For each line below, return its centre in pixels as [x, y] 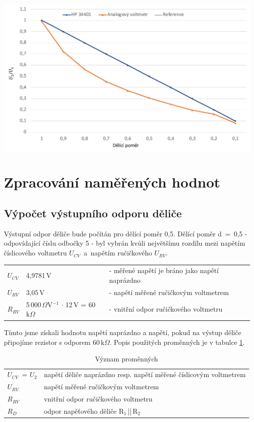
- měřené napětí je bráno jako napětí [164, 270]
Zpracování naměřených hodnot [112, 182]
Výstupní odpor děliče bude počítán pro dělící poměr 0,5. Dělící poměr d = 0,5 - [126, 233]
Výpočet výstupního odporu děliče [93, 213]
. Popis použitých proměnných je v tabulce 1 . [177, 342]
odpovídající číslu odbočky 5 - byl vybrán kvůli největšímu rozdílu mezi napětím [125, 243]
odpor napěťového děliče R [84, 411]
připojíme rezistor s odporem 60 [52, 342]
